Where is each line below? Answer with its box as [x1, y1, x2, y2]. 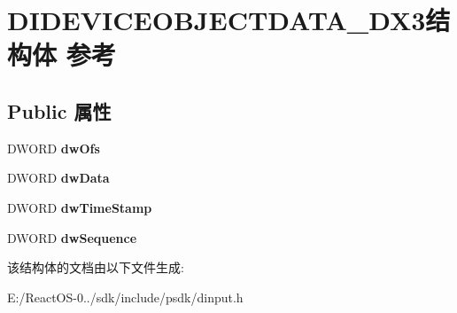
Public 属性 [7, 97, 112, 124]
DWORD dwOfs [7, 138, 100, 157]
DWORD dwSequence [7, 228, 137, 246]
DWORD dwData [7, 168, 110, 187]
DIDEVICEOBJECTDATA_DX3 [7, 2, 426, 38]
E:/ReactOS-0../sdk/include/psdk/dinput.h [7, 287, 244, 306]
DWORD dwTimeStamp [7, 198, 152, 216]
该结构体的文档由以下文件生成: [7, 258, 184, 277]
